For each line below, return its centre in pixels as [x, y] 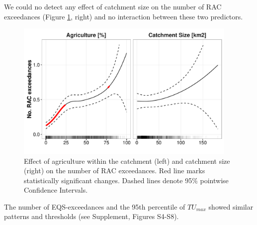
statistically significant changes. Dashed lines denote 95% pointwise [126, 180]
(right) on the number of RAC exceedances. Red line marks [115, 170]
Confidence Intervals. [56, 190]
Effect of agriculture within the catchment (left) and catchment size [127, 161]
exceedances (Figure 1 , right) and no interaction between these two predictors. [124, 16]
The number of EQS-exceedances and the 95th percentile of [95, 206]
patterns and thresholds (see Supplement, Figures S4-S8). [91, 216]
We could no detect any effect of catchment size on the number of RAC [113, 6]
